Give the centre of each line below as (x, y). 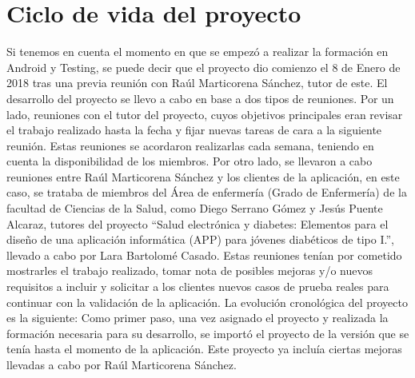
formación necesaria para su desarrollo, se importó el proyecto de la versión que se (208, 333)
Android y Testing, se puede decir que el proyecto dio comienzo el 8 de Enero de (204, 67)
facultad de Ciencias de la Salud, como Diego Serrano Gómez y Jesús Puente (195, 208)
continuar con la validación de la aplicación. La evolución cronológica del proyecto (207, 302)
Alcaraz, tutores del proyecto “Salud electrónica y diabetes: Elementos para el (198, 223)
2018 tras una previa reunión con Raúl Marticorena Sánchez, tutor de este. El (197, 83)
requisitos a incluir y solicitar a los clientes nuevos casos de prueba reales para (198, 286)
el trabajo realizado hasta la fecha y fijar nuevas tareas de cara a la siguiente (194, 130)
